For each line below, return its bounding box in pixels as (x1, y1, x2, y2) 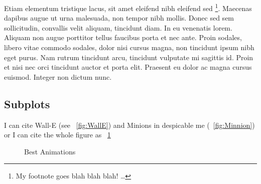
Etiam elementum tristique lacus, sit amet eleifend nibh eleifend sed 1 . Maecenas (4, 2, 252, 13)
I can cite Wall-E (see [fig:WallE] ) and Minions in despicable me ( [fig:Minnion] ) (4, 119, 255, 130)
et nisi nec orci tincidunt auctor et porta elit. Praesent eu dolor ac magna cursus (4, 62, 252, 72)
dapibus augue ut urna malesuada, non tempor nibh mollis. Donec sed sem (4, 13, 234, 23)
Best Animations (24, 146, 76, 156)
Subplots (4, 96, 50, 111)
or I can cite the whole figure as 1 (4, 129, 111, 140)
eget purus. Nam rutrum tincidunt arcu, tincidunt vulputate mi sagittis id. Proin (4, 52, 253, 62)
